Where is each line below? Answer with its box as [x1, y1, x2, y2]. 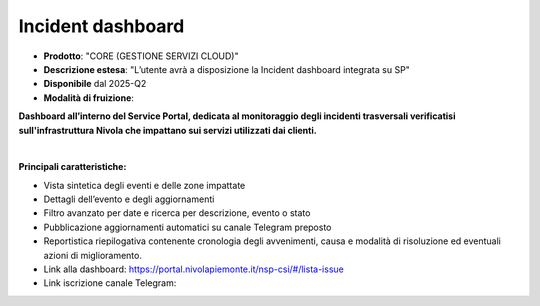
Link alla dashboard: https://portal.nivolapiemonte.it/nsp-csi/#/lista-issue [43, 263, 344, 275]
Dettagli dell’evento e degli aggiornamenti [43, 193, 215, 205]
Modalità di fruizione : [43, 91, 135, 104]
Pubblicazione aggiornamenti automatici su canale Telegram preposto [43, 221, 332, 233]
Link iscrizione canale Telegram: [43, 277, 177, 289]
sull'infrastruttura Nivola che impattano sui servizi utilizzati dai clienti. [18, 124, 317, 136]
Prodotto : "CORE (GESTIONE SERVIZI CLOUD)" [43, 50, 239, 62]
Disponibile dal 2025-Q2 [43, 78, 147, 90]
